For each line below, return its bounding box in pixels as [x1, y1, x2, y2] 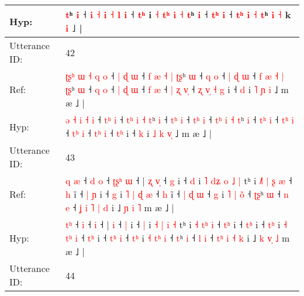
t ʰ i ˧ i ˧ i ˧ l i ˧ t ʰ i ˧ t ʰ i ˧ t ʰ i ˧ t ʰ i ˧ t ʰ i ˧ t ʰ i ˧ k [65, 8, 291, 21]
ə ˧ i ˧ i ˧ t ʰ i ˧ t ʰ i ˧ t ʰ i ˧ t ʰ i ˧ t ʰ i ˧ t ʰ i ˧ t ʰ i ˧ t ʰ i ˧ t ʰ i [65, 113, 294, 126]
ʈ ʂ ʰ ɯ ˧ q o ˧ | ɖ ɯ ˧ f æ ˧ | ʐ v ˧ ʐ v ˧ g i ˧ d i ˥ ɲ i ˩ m [65, 82, 289, 96]
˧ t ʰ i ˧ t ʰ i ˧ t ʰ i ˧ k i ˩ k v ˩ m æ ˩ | [65, 126, 212, 140]
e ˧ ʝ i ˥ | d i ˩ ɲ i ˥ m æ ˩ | [65, 201, 175, 214]
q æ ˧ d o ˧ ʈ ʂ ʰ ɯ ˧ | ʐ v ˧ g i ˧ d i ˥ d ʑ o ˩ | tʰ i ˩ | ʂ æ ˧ [65, 174, 292, 187]
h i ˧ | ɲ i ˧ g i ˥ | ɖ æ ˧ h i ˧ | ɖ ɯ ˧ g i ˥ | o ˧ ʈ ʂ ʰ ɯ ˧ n [65, 187, 289, 201]
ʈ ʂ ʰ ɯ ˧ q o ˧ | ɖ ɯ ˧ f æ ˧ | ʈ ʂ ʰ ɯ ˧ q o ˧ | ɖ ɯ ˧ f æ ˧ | [65, 69, 284, 82]
